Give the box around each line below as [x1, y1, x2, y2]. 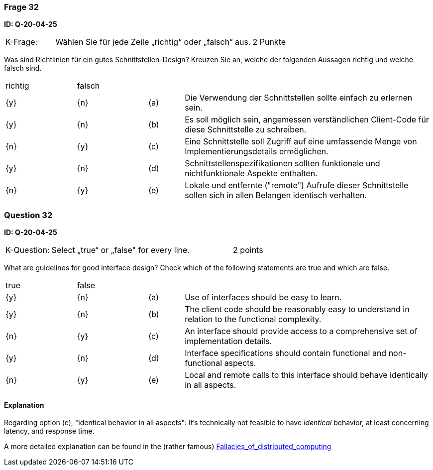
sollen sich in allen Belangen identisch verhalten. [185, 190, 367, 201]
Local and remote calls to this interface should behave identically [185, 370, 428, 380]
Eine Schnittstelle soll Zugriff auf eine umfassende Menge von [185, 136, 417, 147]
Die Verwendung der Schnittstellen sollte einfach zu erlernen [185, 93, 413, 103]
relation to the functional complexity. [185, 314, 322, 325]
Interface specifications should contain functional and [185, 348, 387, 358]
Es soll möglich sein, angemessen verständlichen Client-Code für [185, 115, 430, 125]
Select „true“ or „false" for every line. [51, 245, 190, 255]
